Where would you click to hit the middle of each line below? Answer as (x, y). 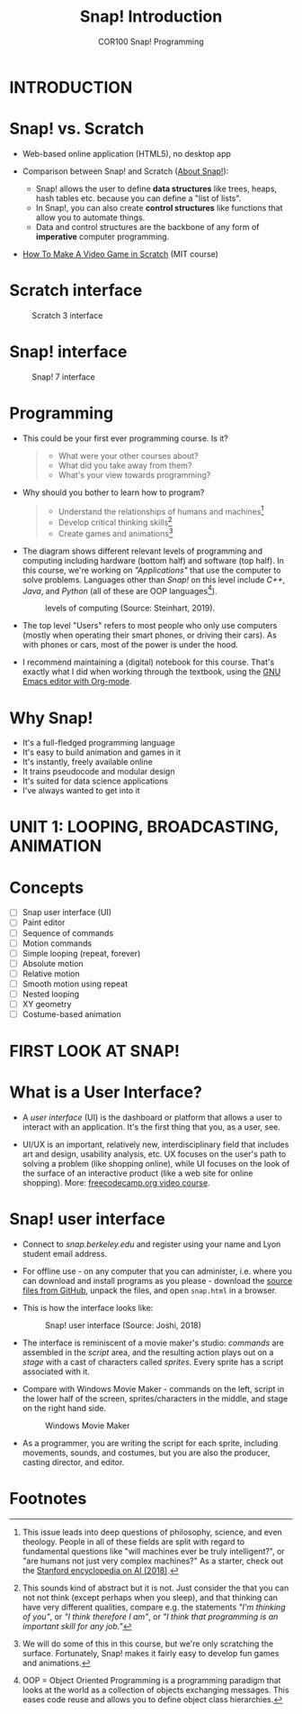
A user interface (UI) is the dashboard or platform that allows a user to (152, 1118)
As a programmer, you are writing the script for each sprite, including (150, 1444)
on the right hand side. (64, 1408)
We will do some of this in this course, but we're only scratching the (148, 1644)
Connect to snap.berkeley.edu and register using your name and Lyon (151, 1244)
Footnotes (48, 1499)
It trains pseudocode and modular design (98, 772)
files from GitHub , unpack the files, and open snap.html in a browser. (149, 1290)
